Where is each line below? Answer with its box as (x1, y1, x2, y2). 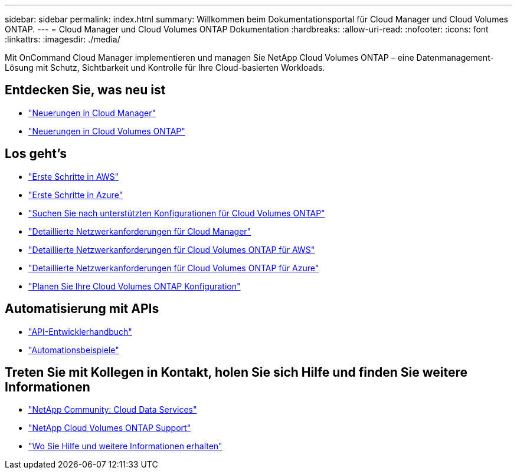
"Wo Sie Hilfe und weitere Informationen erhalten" (28, 441, 222, 452)
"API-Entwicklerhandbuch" (28, 326, 132, 337)
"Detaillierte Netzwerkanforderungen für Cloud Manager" (28, 226, 251, 236)
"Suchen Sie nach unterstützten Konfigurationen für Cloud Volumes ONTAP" (28, 208, 325, 218)
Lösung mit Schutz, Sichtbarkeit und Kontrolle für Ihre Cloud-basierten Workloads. (5, 62, 325, 73)
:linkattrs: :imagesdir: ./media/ (5, 34, 120, 44)
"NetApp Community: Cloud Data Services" (28, 404, 197, 415)
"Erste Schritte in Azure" (28, 189, 123, 200)
